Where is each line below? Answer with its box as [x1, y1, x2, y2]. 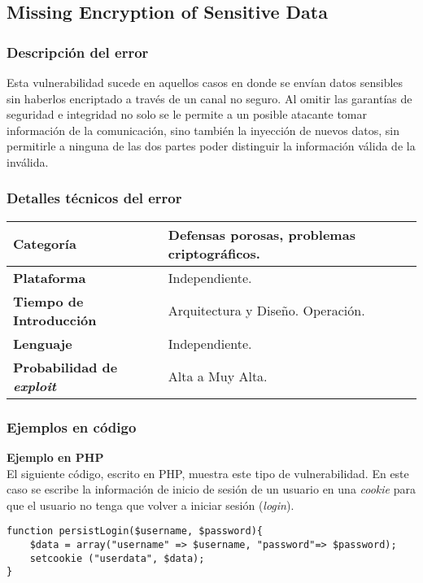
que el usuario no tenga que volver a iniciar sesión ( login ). [7, 496, 294, 513]
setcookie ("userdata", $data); [29, 552, 205, 564]
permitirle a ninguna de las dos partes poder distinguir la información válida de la [7, 137, 416, 154]
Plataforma [13, 268, 86, 287]
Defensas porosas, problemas [168, 224, 355, 244]
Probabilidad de [13, 357, 118, 376]
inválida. [7, 153, 49, 170]
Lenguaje [13, 333, 72, 353]
